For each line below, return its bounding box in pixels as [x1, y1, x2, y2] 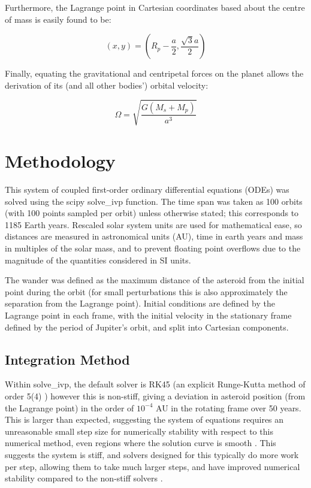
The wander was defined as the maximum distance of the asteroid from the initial [5, 274, 304, 286]
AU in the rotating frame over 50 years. [156, 401, 301, 414]
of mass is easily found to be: [5, 13, 111, 25]
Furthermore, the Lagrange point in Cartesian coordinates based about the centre [5, 1, 305, 13]
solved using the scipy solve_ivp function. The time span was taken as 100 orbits [5, 195, 303, 207]
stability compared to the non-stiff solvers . [5, 472, 163, 484]
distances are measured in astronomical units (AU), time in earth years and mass [5, 230, 303, 243]
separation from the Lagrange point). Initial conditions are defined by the [5, 297, 275, 310]
